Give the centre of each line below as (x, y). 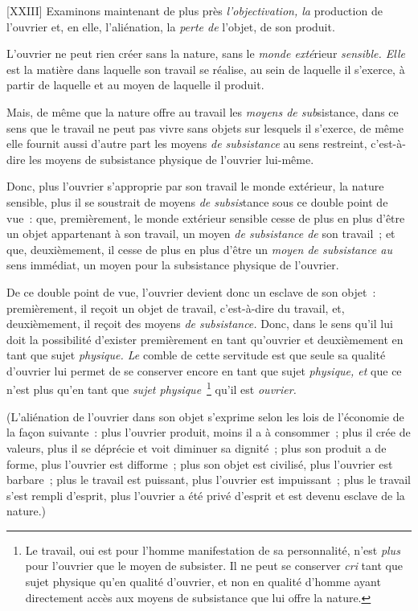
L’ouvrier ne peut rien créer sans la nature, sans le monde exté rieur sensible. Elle (206, 53)
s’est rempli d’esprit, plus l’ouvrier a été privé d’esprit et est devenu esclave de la (206, 495)
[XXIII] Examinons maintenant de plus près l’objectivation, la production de (195, 10)
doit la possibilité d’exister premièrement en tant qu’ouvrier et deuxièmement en (205, 339)
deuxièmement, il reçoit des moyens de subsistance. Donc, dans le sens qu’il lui (200, 324)
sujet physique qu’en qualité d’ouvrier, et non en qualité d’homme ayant (203, 582)
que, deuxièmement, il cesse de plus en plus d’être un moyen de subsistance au (199, 249)
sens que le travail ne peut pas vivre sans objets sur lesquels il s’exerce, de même (205, 127)
